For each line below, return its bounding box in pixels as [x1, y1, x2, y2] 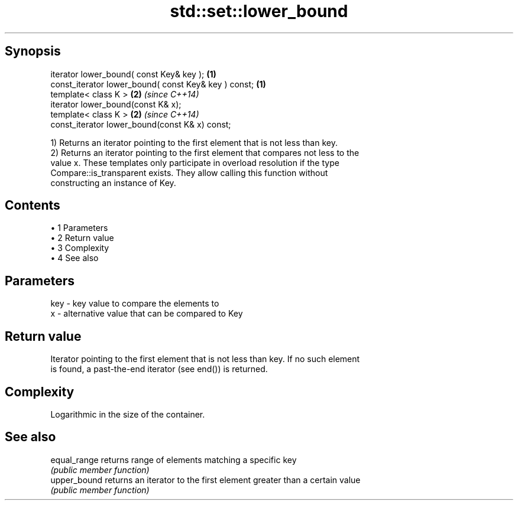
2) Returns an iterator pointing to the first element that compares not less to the [50, 147, 360, 158]
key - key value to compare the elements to [50, 298, 219, 309]
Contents [5, 198, 60, 213]
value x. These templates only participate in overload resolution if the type [50, 157, 339, 168]
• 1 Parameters [50, 223, 108, 233]
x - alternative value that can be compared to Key [50, 308, 243, 319]
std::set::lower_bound [170, 1, 348, 21]
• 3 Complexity [50, 243, 109, 253]
